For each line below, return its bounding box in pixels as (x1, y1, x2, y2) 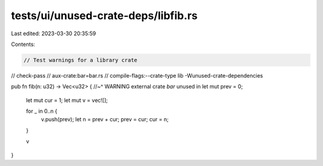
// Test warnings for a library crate (23, 57, 138, 63)
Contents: (11, 41, 35, 48)
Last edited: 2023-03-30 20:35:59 (11, 30, 96, 37)
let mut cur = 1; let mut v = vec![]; (26, 96, 108, 104)
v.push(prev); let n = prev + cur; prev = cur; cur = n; (41, 116, 169, 123)
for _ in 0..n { (26, 107, 58, 115)
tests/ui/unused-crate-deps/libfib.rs (11, 9, 198, 22)
